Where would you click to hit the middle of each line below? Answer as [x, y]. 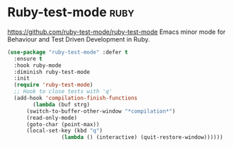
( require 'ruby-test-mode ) [53, 85]
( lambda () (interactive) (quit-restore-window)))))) [142, 137]
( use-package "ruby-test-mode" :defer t [68, 52]
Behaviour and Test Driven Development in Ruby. [79, 39]
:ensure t [28, 58]
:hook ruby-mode [38, 65]
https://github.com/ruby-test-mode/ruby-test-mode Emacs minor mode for [116, 32]
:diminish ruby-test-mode [52, 72]
